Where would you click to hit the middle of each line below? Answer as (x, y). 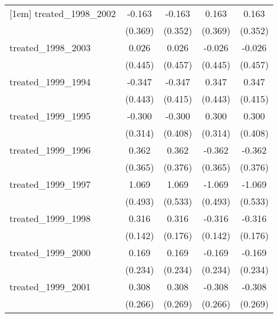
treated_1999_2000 (50, 252)
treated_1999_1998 (50, 218)
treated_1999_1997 (50, 184)
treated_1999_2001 (50, 286)
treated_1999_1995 (50, 116)
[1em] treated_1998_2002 (63, 13)
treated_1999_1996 (50, 150)
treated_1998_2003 (50, 47)
